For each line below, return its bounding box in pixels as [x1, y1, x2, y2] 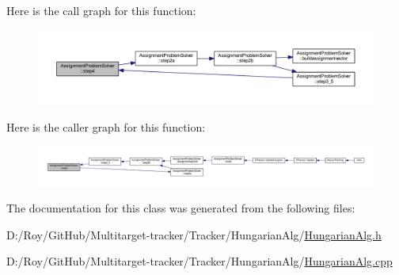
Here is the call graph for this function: [6, 2, 196, 18]
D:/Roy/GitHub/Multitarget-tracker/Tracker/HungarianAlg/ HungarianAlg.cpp [6, 253, 393, 269]
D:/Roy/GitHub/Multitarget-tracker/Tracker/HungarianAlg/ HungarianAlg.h [6, 226, 382, 243]
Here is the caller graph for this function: [6, 119, 206, 136]
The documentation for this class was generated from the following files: [6, 200, 355, 216]
